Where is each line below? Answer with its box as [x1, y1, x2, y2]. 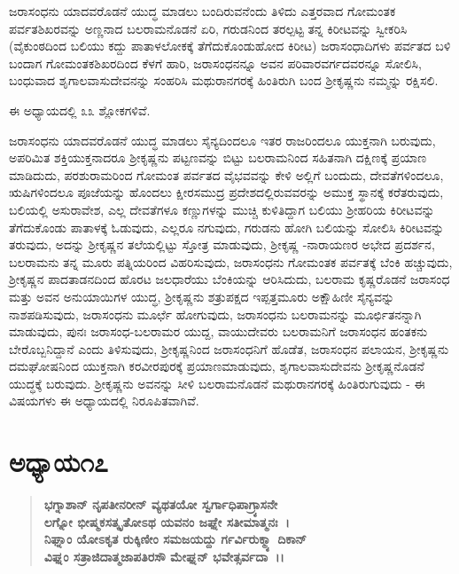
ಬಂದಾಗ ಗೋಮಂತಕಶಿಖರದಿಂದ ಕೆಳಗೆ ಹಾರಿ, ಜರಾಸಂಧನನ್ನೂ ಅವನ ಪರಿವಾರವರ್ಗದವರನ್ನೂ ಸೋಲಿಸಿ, [9, 53, 422, 72]
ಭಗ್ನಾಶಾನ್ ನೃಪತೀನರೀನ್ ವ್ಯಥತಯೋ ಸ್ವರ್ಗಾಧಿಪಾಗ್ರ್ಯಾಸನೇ [43, 495, 278, 514]
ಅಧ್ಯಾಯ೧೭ [9, 444, 108, 480]
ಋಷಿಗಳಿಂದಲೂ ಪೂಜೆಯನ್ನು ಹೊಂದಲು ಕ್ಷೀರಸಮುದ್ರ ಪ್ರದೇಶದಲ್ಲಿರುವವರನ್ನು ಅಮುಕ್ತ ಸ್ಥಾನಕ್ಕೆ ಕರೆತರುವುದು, [9, 183, 444, 201]
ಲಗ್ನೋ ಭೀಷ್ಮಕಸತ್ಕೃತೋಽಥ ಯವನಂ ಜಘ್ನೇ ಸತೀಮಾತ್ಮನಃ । [43, 512, 290, 531]
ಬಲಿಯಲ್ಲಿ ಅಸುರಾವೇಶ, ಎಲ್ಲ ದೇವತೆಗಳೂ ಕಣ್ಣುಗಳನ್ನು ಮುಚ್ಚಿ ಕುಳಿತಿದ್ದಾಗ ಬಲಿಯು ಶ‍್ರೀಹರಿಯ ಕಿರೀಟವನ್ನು [9, 200, 435, 218]
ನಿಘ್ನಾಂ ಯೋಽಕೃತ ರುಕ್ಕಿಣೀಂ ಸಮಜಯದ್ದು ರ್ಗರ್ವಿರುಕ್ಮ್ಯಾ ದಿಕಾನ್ [43, 530, 307, 548]
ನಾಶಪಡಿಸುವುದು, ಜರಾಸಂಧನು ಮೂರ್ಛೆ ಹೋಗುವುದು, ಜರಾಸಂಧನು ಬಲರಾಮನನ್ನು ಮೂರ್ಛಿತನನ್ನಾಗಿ [9, 304, 422, 323]
